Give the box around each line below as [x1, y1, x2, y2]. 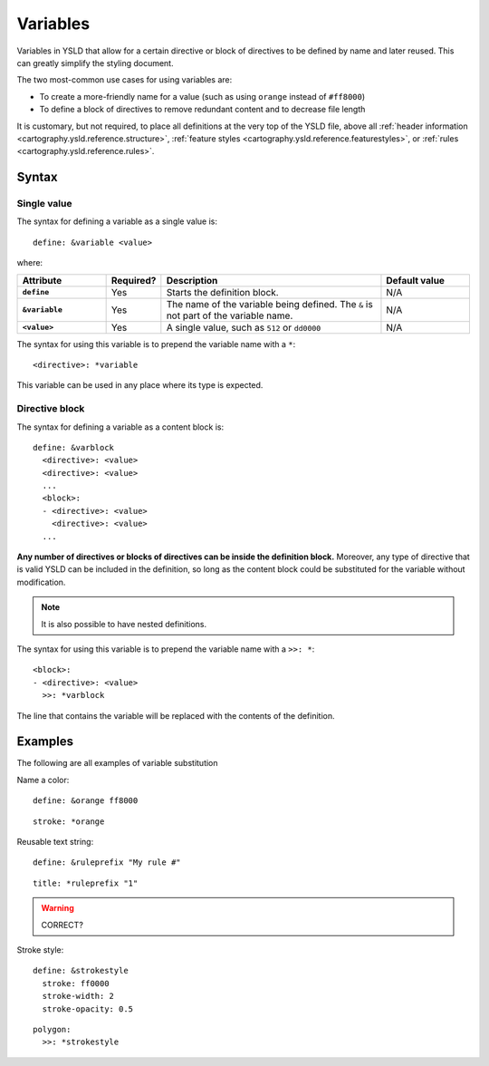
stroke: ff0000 [42, 978, 110, 988]
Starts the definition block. [166, 286, 280, 298]
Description [166, 274, 218, 286]
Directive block [16, 402, 85, 415]
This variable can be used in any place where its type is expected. [16, 380, 264, 391]
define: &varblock [33, 442, 115, 452]
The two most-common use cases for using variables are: [16, 74, 233, 85]
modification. [16, 577, 66, 587]
